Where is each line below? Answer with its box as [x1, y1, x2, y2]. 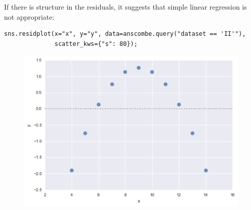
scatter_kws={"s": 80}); [54, 40, 138, 47]
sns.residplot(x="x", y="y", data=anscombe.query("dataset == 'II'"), [4, 30, 246, 38]
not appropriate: [4, 11, 54, 22]
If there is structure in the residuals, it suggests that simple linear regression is [4, 2, 247, 12]
